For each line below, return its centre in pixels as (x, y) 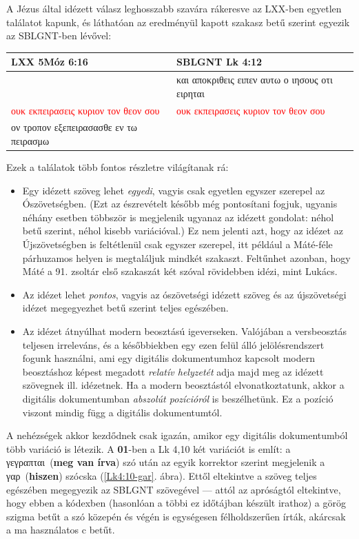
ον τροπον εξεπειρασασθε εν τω (74, 127)
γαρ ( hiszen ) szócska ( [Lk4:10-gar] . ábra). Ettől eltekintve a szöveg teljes (162, 475)
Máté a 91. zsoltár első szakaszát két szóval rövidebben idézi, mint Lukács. (180, 271)
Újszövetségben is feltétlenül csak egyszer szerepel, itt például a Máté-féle (177, 244)
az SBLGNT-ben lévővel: (59, 35)
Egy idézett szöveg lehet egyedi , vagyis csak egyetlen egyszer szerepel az (174, 190)
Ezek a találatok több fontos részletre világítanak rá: (117, 167)
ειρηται (191, 93)
